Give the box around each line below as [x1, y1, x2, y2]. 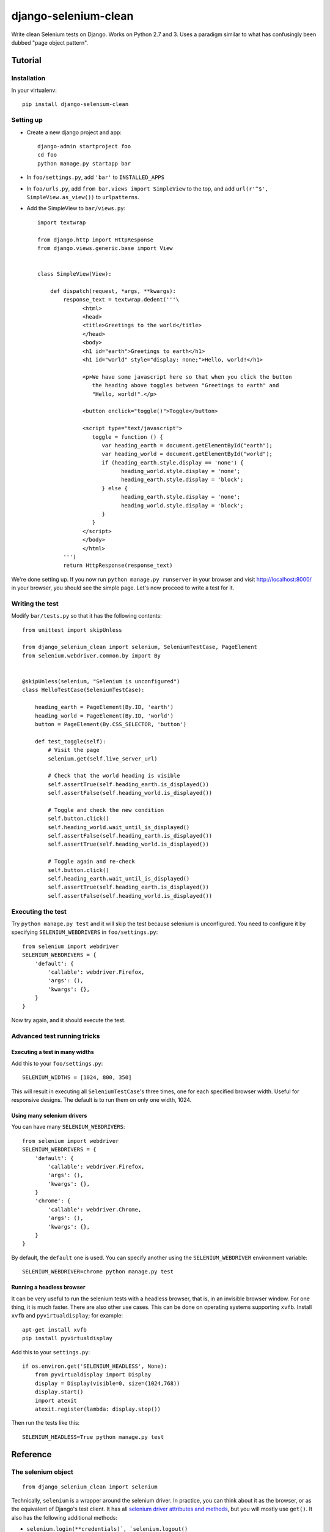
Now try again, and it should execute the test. [11, 1016, 126, 1023]
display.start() [34, 1389, 84, 1395]
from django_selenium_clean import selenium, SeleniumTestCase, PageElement [22, 643, 258, 651]
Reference [11, 1449, 52, 1460]
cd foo [37, 151, 57, 159]
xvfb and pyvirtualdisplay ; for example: [11, 1312, 123, 1319]
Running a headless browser [11, 1284, 86, 1291]
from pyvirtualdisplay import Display [34, 1371, 152, 1378]
